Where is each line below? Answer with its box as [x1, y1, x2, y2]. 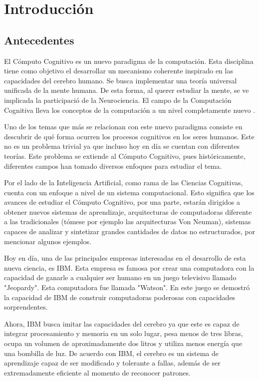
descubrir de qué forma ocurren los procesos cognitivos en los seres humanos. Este [4, 131, 255, 141]
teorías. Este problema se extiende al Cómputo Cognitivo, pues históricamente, [4, 150, 246, 161]
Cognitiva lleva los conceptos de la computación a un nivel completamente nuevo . [4, 104, 256, 115]
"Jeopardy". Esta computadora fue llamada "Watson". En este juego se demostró [4, 282, 250, 293]
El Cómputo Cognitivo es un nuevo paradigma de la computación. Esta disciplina [4, 55, 254, 66]
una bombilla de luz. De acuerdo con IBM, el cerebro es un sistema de [4, 348, 219, 358]
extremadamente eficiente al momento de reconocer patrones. [4, 367, 191, 378]
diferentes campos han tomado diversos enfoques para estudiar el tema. [4, 160, 222, 171]
